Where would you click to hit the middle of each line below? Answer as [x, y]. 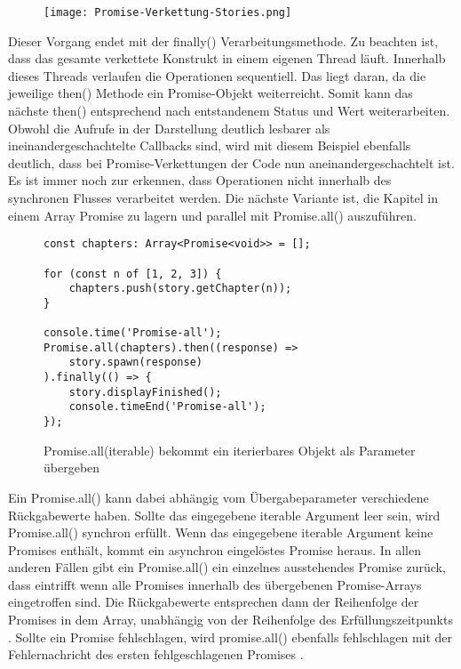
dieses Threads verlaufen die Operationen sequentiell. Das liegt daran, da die [217, 75]
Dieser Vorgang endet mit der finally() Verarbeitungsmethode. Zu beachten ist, [223, 40]
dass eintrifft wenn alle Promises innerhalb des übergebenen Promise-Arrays [215, 584]
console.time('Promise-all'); [133, 333]
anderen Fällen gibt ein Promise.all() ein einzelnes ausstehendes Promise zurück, [227, 567]
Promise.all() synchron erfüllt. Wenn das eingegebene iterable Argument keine [221, 532]
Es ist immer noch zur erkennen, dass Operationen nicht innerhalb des [200, 180]
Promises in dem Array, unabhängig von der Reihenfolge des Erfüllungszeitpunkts [230, 620]
